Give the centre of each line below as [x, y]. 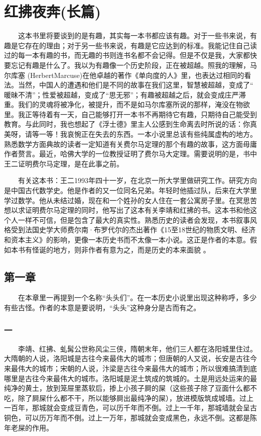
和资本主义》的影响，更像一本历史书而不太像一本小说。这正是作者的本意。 [127, 239]
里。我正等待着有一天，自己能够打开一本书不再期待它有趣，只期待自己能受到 [130, 114]
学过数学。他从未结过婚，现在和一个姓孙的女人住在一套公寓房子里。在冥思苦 [130, 200]
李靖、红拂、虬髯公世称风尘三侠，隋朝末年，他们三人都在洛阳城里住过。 [137, 348]
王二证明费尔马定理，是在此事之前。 [64, 163]
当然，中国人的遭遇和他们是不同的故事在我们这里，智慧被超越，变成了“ [136, 85]
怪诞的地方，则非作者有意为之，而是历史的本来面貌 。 [121, 249]
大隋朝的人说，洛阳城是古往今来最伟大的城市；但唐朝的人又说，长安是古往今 [130, 358]
